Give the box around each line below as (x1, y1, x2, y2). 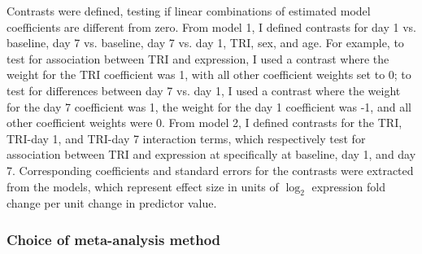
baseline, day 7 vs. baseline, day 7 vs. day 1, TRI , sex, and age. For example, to (7, 34, 404, 51)
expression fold (311, 177, 385, 195)
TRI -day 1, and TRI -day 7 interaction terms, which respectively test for (7, 129, 366, 147)
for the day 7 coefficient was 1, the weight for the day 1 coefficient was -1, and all (7, 98, 411, 115)
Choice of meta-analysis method (7, 229, 221, 249)
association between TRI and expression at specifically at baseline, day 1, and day (7, 146, 416, 163)
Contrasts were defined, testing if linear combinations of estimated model (7, 2, 371, 19)
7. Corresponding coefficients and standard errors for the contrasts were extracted (7, 161, 414, 178)
